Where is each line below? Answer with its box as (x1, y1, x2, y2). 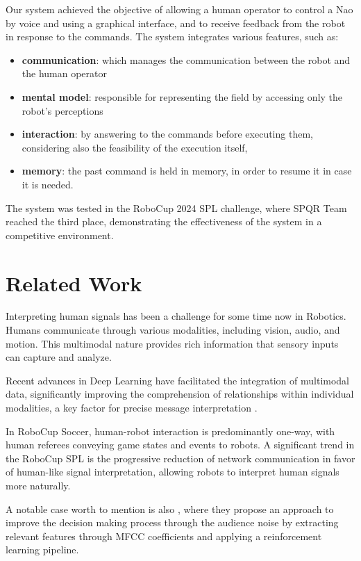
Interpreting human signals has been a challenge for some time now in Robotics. (6, 309, 346, 323)
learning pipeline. (6, 542, 79, 557)
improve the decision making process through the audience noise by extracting (6, 515, 339, 530)
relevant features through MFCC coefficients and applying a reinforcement (6, 528, 322, 543)
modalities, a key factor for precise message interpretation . (6, 400, 258, 414)
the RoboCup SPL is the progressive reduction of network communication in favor (6, 450, 355, 465)
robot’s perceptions (22, 103, 103, 117)
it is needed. (22, 177, 74, 191)
